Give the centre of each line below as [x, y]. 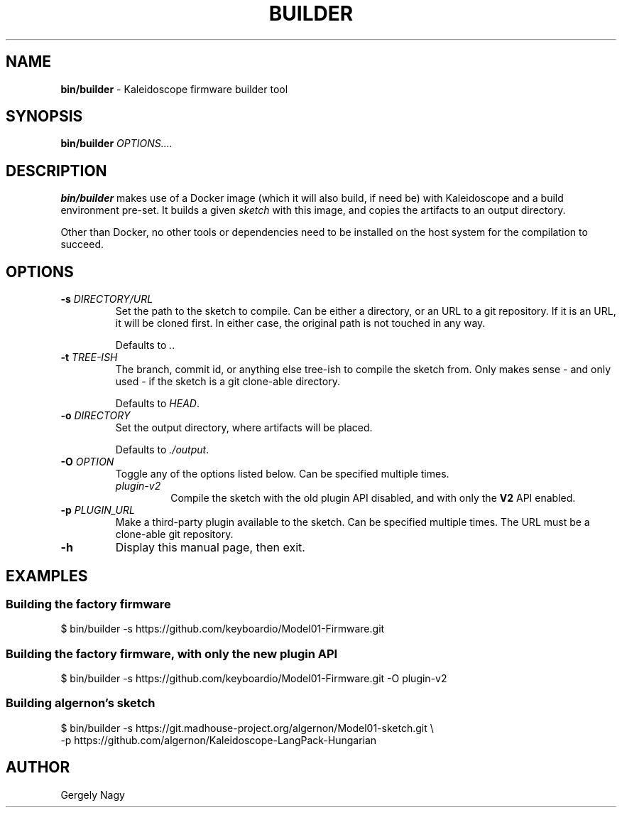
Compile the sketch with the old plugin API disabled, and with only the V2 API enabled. [373, 498]
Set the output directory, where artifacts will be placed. [244, 428]
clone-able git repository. [174, 534]
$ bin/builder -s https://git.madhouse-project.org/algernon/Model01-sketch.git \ [247, 728]
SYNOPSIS [44, 117]
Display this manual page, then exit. [210, 548]
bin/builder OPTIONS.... [116, 144]
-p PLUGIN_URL [98, 510]
